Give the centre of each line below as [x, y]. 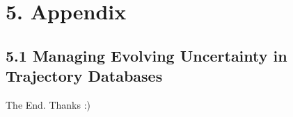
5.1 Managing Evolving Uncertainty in [146, 55]
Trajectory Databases [84, 76]
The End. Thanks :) [48, 104]
